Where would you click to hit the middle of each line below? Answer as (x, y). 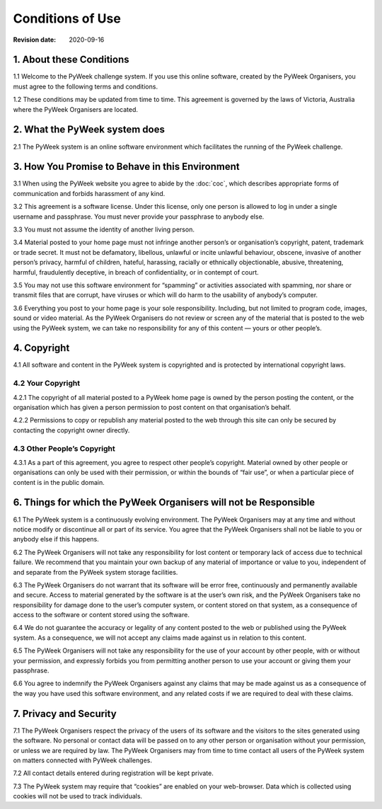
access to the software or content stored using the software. (102, 615)
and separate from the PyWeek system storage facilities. (95, 572)
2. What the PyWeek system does (89, 130)
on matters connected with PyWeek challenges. (82, 760)
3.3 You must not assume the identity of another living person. (104, 229)
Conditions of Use (67, 18)
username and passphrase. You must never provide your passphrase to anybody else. (139, 217)
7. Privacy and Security (65, 714)
